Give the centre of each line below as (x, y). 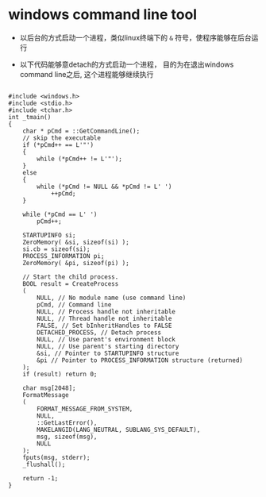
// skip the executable (62, 138)
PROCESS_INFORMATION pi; (64, 256)
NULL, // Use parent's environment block (106, 339)
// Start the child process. (71, 277)
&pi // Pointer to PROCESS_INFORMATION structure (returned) (140, 360)
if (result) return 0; (60, 374)
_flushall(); (44, 464)
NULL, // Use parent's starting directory (108, 346)
